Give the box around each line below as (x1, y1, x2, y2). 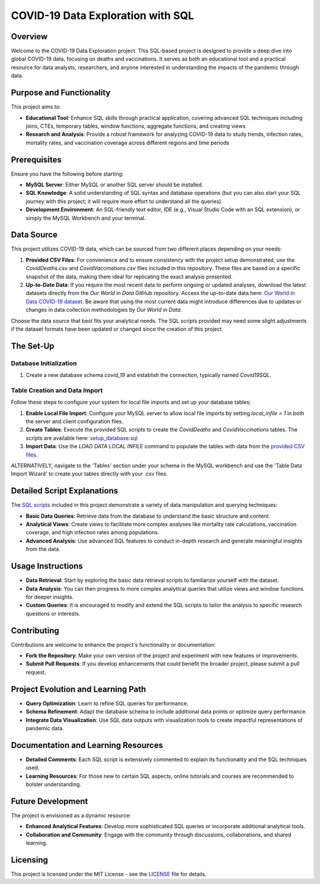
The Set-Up (11, 341, 55, 351)
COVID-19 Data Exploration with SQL (11, 9, 194, 22)
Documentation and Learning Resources (11, 740, 163, 750)
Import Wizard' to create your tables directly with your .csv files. (11, 470, 168, 477)
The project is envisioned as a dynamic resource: (11, 812, 132, 819)
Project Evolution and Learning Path (11, 684, 146, 694)
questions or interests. (25, 610, 81, 617)
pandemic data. (25, 724, 65, 731)
